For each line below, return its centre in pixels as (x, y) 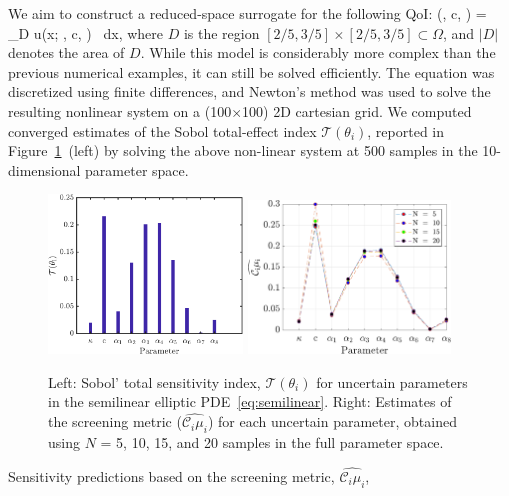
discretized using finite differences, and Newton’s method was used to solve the (249, 91)
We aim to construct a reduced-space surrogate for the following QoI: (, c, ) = (247, 13)
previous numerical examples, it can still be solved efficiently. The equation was (251, 71)
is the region (221, 32)
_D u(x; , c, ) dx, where (86, 32)
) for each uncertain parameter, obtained (332, 421)
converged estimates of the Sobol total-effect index (162, 130)
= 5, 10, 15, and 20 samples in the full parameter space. (272, 442)
